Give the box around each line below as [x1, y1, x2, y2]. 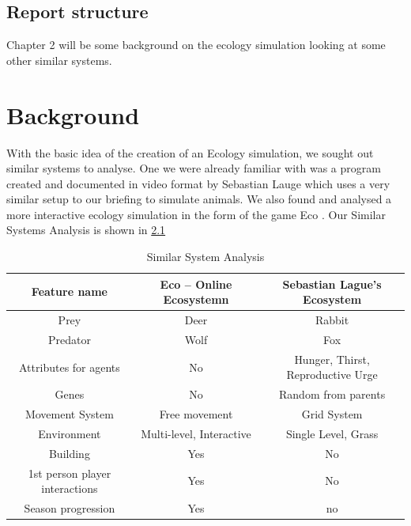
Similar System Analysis [146, 248, 265, 265]
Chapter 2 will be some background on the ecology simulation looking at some [6, 36, 386, 53]
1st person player [28, 464, 111, 481]
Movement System [25, 406, 114, 422]
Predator [47, 331, 91, 347]
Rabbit [315, 312, 349, 328]
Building [48, 445, 90, 461]
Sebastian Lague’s [282, 275, 382, 292]
